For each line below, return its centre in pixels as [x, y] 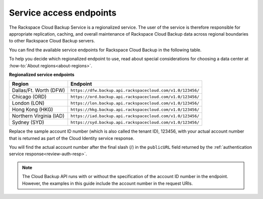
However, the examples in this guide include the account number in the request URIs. [108, 183]
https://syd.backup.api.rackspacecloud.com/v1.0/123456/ [135, 122]
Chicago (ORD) [29, 97]
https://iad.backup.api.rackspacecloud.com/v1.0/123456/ [135, 116]
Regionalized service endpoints [42, 74]
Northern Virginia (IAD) [38, 116]
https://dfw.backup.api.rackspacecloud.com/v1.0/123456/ [135, 90]
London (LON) [28, 103]
